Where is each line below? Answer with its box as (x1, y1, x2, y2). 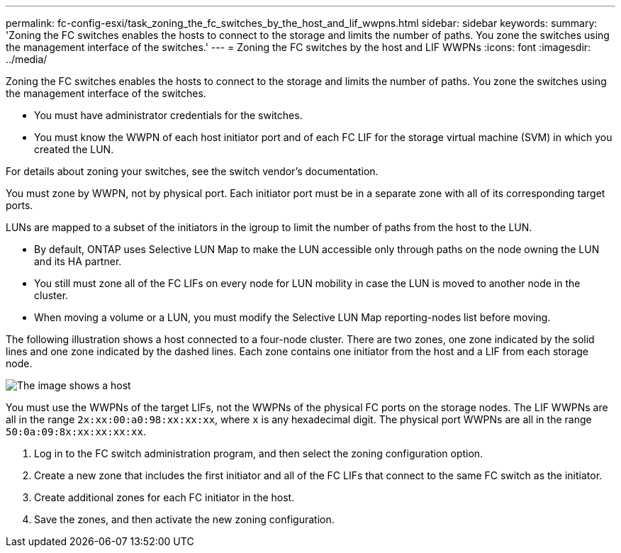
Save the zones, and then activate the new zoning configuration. (34, 513, 335, 525)
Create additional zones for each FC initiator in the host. (34, 491, 295, 503)
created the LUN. (34, 143, 114, 155)
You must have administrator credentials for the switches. (34, 109, 303, 121)
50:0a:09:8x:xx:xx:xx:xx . (6, 425, 146, 437)
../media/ (6, 53, 47, 65)
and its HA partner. (34, 255, 122, 267)
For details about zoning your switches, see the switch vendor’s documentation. (6, 165, 379, 177)
